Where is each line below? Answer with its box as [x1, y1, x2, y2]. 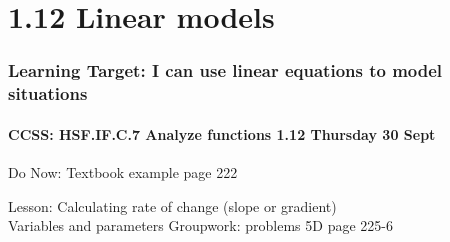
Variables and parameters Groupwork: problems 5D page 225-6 [8, 215, 393, 236]
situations [8, 81, 88, 106]
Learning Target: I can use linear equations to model [8, 58, 443, 83]
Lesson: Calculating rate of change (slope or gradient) [8, 195, 337, 216]
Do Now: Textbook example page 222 [8, 161, 238, 182]
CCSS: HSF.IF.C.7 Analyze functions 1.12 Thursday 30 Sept [8, 123, 436, 144]
